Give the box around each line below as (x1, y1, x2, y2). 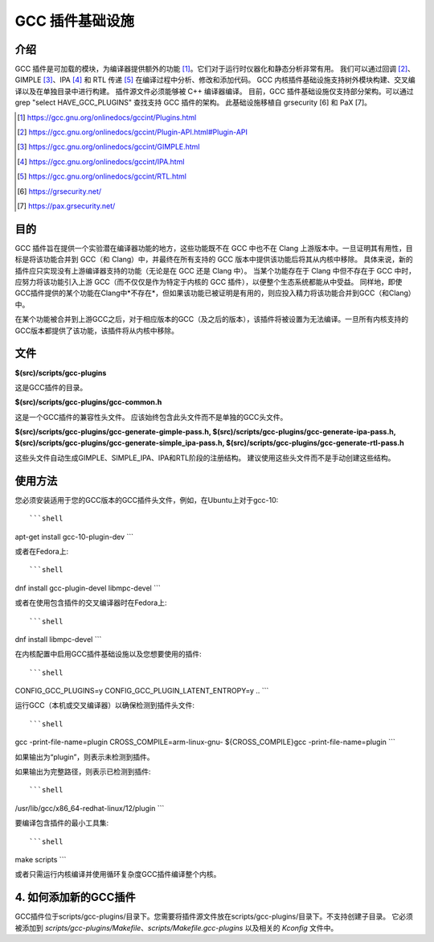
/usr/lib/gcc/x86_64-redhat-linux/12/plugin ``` (14, 803, 165, 812)
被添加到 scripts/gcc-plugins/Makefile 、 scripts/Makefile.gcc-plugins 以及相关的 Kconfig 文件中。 (14, 923, 338, 932)
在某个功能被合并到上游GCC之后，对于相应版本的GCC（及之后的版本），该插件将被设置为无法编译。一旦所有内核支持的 (14, 315, 409, 324)
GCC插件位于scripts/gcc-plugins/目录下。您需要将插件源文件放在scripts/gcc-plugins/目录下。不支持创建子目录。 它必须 (14, 911, 413, 921)
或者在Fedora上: (14, 546, 69, 556)
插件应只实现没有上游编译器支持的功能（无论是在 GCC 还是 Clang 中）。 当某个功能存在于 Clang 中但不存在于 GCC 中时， (14, 265, 416, 275)
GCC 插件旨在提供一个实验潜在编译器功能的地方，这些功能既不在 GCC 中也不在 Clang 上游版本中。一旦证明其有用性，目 (14, 243, 413, 253)
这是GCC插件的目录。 (14, 382, 88, 392)
